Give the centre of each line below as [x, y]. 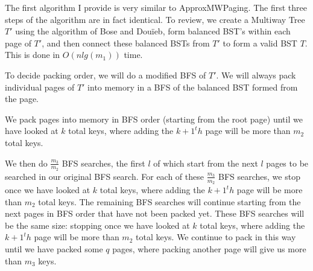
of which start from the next [206, 163]
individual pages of [40, 87]
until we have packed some [54, 248]
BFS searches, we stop [259, 176]
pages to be [287, 163]
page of [18, 43]
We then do [26, 163]
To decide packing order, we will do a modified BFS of [106, 75]
